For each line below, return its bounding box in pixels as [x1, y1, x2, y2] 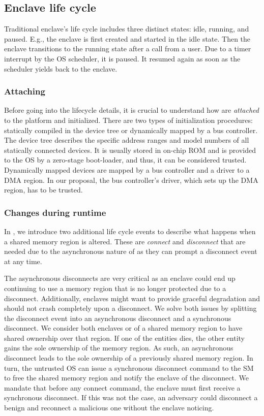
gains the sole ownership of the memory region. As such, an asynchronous [4, 342, 233, 353]
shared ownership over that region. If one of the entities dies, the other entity [4, 332, 245, 343]
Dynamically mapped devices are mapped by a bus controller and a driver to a [4, 164, 250, 175]
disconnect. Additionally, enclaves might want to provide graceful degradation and [4, 293, 260, 303]
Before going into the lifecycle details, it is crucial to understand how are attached [4, 105, 259, 115]
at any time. [4, 255, 42, 266]
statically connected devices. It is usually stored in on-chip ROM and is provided [4, 144, 256, 155]
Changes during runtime [4, 206, 106, 218]
